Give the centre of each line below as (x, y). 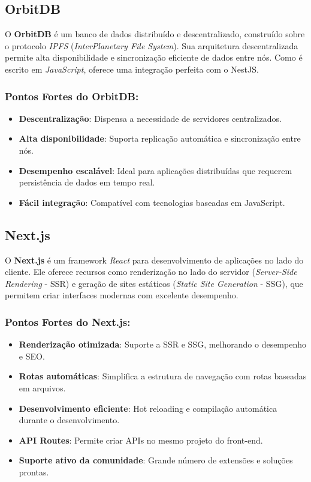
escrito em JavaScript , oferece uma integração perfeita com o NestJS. (132, 69)
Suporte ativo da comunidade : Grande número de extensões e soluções (156, 460)
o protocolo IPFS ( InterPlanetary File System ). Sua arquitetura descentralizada (152, 45)
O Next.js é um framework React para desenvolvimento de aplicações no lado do (154, 260)
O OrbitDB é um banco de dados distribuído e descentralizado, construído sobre (155, 34)
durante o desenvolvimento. (69, 420)
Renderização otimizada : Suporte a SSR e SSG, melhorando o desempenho (162, 344)
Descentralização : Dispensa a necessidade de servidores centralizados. (150, 118)
